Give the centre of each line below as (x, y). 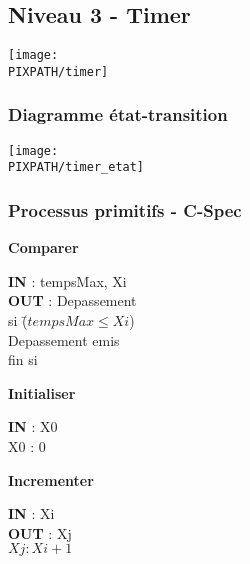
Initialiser (42, 392)
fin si (23, 359)
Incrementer (51, 479)
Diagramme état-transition (118, 114)
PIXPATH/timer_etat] (76, 167)
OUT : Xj (40, 532)
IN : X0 (33, 426)
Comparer (43, 247)
